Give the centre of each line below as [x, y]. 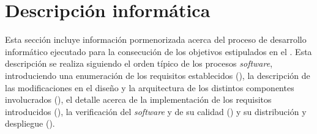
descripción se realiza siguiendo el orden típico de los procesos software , [139, 63]
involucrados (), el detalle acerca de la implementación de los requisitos [138, 99]
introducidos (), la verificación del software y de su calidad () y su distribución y [156, 111]
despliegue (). [30, 123]
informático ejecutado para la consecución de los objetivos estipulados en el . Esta [158, 51]
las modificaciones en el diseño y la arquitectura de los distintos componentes [150, 87]
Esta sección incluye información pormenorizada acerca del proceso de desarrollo [156, 39]
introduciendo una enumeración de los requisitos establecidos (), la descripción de [158, 75]
